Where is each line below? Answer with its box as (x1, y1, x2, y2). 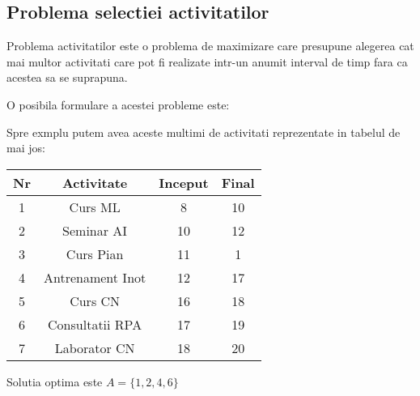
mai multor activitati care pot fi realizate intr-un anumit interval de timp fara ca (6, 53, 408, 70)
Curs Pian (66, 244, 124, 263)
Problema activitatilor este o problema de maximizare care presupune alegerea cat (6, 37, 414, 54)
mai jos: (6, 139, 45, 156)
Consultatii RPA (48, 314, 142, 334)
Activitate (62, 172, 128, 192)
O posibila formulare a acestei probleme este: (6, 96, 230, 113)
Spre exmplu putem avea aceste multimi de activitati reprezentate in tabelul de (6, 123, 401, 140)
